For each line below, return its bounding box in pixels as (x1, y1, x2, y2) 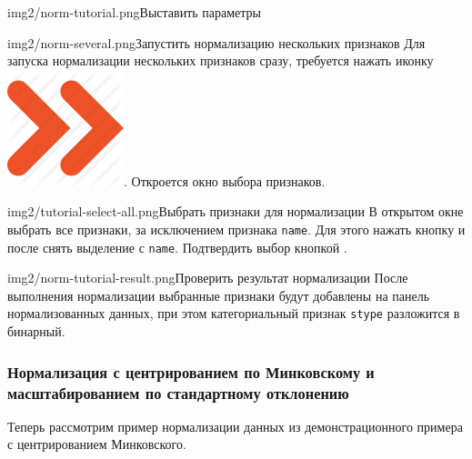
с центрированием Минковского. (7, 434, 186, 454)
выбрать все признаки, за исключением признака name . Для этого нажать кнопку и (7, 219, 466, 238)
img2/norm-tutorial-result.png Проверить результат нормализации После (7, 268, 408, 287)
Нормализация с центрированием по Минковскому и (7, 360, 375, 383)
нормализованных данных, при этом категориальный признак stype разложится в (7, 304, 460, 323)
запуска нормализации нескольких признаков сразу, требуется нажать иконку (7, 51, 434, 70)
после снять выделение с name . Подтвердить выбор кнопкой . (7, 237, 347, 256)
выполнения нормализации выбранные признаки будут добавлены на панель (7, 285, 430, 304)
